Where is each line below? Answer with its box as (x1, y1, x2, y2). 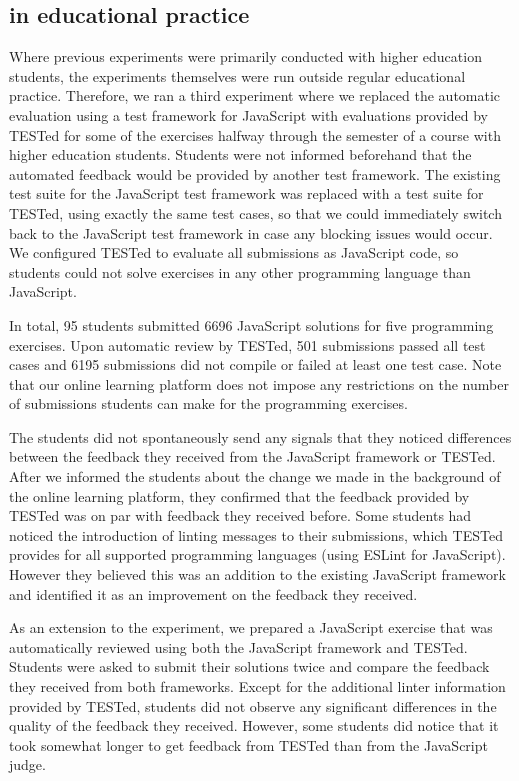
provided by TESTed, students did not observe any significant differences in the (9, 695, 497, 716)
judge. (9, 754, 46, 775)
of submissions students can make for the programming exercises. (9, 393, 408, 414)
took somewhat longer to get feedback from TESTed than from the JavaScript (9, 734, 488, 755)
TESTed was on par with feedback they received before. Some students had (9, 505, 472, 526)
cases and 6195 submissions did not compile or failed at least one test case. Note (9, 354, 502, 375)
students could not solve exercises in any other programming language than (9, 261, 471, 282)
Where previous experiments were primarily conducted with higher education (9, 46, 482, 67)
